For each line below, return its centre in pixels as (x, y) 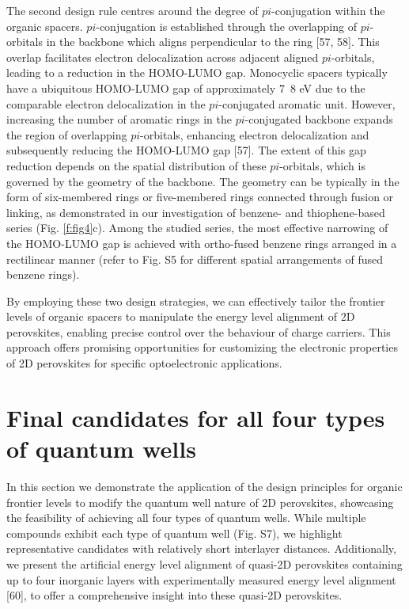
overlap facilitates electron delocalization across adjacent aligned (163, 57)
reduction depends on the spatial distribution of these (136, 165)
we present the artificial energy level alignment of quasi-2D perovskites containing (204, 563)
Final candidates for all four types (196, 417)
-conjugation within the (328, 10)
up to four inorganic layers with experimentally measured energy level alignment (201, 579)
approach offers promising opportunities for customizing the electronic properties (202, 347)
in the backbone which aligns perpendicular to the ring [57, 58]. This (213, 42)
